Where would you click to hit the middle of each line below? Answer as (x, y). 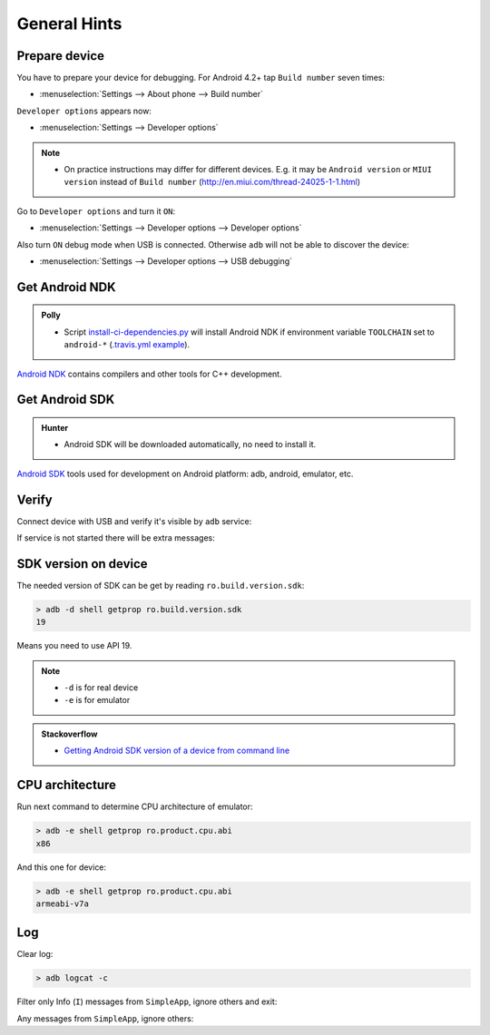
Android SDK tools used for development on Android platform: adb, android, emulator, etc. (185, 474)
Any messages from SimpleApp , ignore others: (105, 1018)
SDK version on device (83, 564)
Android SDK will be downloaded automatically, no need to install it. (190, 444)
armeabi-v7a (63, 903)
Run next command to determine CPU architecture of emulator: (135, 806)
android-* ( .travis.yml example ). (127, 345)
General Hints (69, 24)
